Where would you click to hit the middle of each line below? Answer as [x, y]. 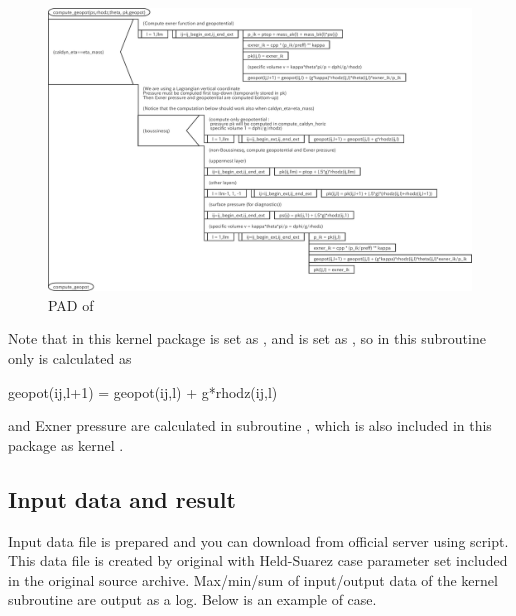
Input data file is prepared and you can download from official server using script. [258, 540]
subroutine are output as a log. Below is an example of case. [192, 599]
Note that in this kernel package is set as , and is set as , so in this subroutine [247, 338]
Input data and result [122, 498]
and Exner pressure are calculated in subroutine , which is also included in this [250, 425]
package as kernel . [66, 444]
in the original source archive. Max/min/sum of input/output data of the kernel [253, 579]
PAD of [71, 304]
